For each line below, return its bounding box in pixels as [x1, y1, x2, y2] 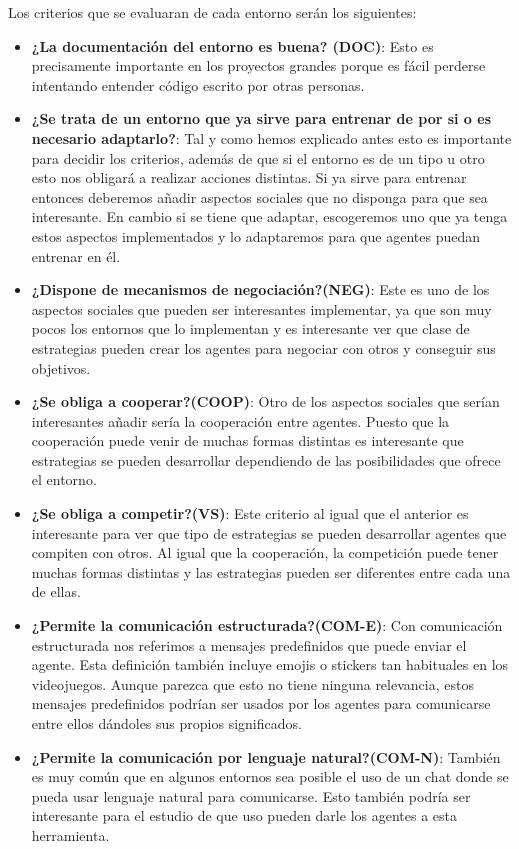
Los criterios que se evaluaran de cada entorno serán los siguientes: [8, 2, 417, 22]
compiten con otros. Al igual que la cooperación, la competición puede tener [31, 542, 499, 563]
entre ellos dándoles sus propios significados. [31, 713, 302, 733]
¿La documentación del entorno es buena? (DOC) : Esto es [31, 35, 434, 56]
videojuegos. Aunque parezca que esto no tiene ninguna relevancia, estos [31, 673, 474, 694]
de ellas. [31, 581, 81, 602]
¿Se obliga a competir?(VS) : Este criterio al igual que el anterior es [31, 503, 469, 524]
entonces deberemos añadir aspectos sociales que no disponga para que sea [31, 186, 488, 207]
